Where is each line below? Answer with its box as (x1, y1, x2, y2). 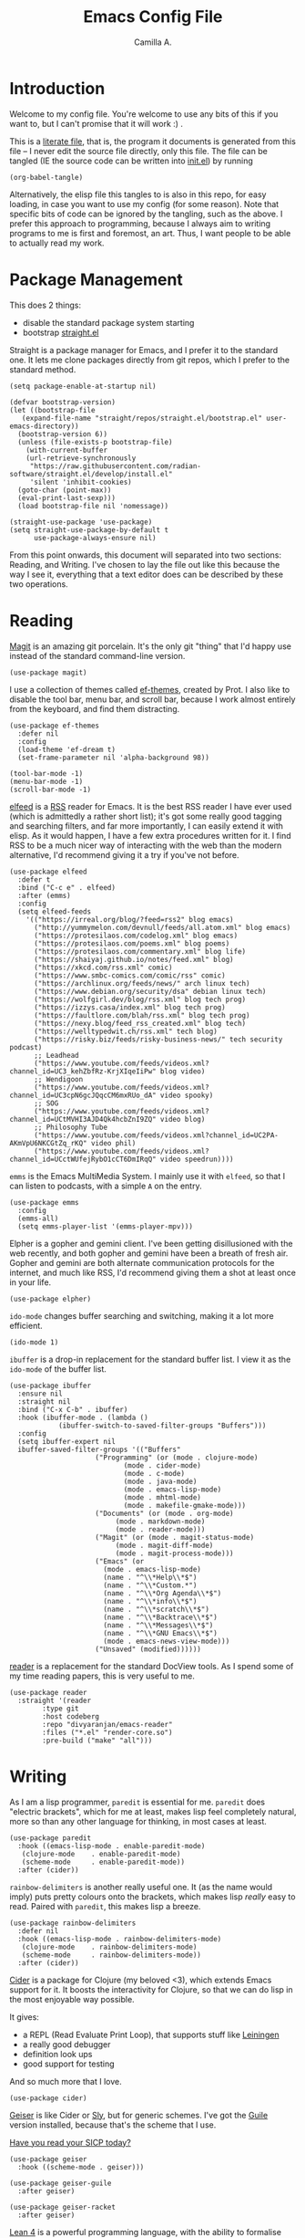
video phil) (90, 1138, 137, 1147)
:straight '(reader (17, 1696, 92, 1705)
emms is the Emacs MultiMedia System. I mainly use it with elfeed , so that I (9, 1170, 285, 1181)
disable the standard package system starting (22, 317, 195, 328)
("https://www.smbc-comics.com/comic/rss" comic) (33, 970, 226, 980)
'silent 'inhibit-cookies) (29, 477, 132, 486)
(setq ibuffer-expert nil (17, 1437, 117, 1446)
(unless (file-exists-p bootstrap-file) (17, 437, 173, 446)
